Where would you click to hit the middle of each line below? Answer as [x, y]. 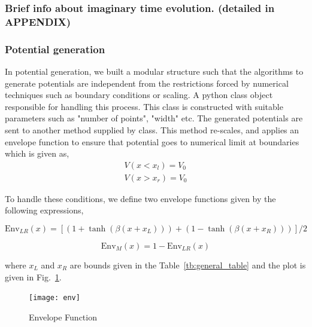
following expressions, [44, 210]
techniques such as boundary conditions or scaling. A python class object [139, 95]
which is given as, [37, 153]
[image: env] [54, 298]
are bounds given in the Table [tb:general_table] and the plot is [188, 265]
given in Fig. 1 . [33, 276]
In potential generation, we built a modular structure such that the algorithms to [154, 71]
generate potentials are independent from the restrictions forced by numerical [147, 83]
